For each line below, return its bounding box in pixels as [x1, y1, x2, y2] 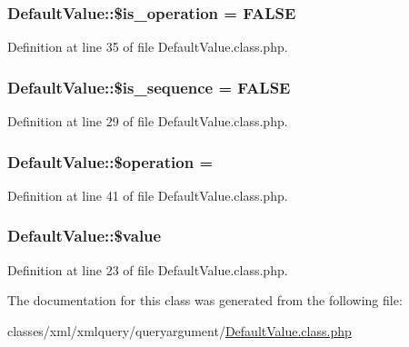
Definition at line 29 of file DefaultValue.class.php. [7, 112, 288, 131]
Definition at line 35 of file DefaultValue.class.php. [7, 37, 288, 56]
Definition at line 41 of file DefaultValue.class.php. [7, 185, 288, 204]
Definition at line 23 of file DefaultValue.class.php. [7, 260, 288, 279]
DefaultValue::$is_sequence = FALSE [7, 75, 291, 98]
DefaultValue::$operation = [7, 150, 214, 173]
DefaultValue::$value [7, 224, 162, 247]
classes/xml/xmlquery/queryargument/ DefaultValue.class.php [7, 321, 352, 340]
